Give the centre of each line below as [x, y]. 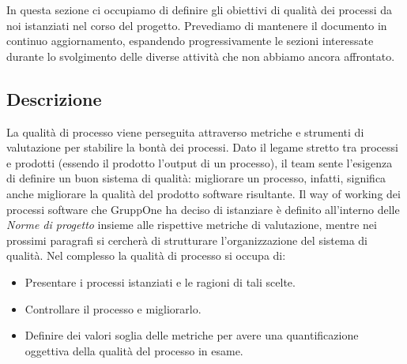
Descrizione [54, 98]
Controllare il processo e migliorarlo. [113, 308]
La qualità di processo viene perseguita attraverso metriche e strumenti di [185, 131]
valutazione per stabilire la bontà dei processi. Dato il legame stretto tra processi [202, 147]
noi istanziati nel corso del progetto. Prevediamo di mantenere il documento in [197, 25]
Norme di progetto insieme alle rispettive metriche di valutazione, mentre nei [192, 225]
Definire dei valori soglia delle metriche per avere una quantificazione [192, 335]
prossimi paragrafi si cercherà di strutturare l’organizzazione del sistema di [187, 240]
